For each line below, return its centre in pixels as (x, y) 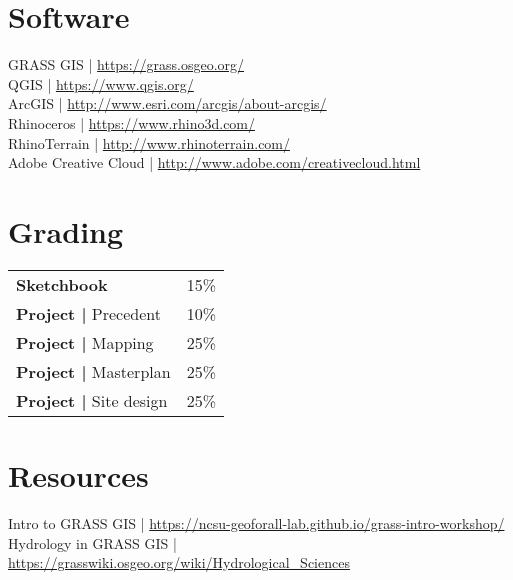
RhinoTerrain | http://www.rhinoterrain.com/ (149, 142)
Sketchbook (62, 284)
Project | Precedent (88, 313)
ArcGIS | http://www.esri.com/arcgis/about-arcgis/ (167, 103)
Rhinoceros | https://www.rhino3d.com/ (132, 122)
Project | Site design (92, 400)
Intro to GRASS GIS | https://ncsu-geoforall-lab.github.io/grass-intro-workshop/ (256, 522)
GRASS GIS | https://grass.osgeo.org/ (126, 64)
